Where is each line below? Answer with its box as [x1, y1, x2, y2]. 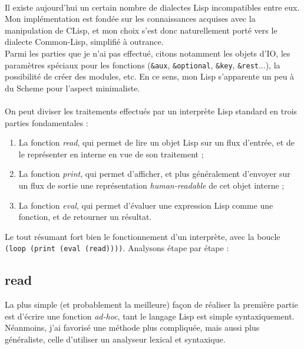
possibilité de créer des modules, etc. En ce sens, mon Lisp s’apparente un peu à [5, 70, 295, 83]
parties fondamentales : [5, 116, 88, 129]
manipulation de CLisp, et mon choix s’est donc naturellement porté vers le [5, 24, 277, 36]
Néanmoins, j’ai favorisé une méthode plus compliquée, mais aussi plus [5, 321, 260, 334]
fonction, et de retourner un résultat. [18, 210, 152, 223]
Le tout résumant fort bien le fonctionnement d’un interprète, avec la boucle [5, 230, 280, 242]
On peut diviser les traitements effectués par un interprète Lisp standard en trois [5, 105, 298, 117]
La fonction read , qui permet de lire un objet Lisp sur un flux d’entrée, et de [18, 136, 295, 149]
